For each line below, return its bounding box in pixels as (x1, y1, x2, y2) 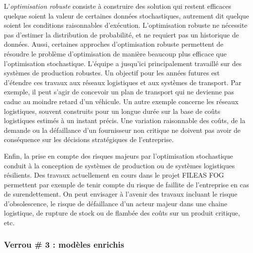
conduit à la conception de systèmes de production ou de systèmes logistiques (4, 160, 235, 170)
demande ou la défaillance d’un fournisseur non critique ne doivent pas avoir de (4, 125, 241, 135)
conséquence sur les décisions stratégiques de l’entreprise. (4, 134, 174, 145)
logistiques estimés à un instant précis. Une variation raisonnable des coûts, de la (4, 115, 246, 126)
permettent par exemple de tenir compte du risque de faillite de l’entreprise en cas (4, 179, 249, 189)
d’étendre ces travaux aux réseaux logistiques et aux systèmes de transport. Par (4, 77, 241, 87)
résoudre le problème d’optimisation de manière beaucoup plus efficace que (4, 48, 227, 58)
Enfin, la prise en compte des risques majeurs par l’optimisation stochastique (4, 150, 233, 161)
